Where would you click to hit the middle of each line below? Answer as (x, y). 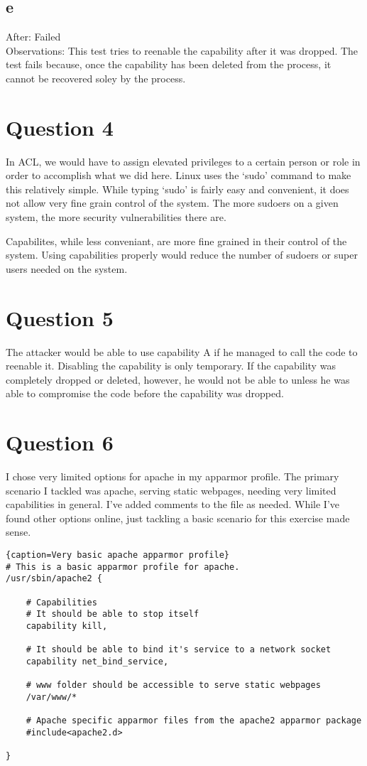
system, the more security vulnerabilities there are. (116, 217)
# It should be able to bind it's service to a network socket (179, 650)
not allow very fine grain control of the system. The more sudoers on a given (172, 203)
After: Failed (33, 37)
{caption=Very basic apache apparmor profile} (117, 555)
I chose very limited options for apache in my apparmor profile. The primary (172, 476)
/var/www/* (51, 697)
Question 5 (60, 317)
